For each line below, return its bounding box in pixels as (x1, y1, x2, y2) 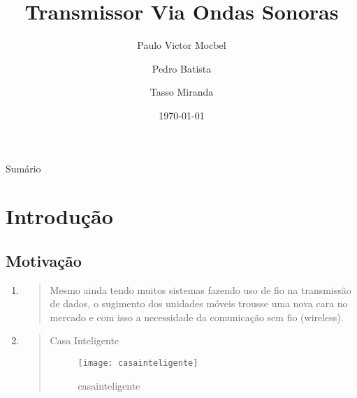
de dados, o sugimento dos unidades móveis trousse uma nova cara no (50, 296, 348, 311)
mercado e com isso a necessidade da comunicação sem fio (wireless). (50, 309, 344, 324)
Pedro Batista (152, 61, 212, 75)
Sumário (6, 161, 41, 175)
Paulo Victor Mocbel (137, 38, 226, 52)
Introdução (6, 202, 113, 230)
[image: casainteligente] (78, 358, 198, 369)
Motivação (6, 249, 82, 271)
